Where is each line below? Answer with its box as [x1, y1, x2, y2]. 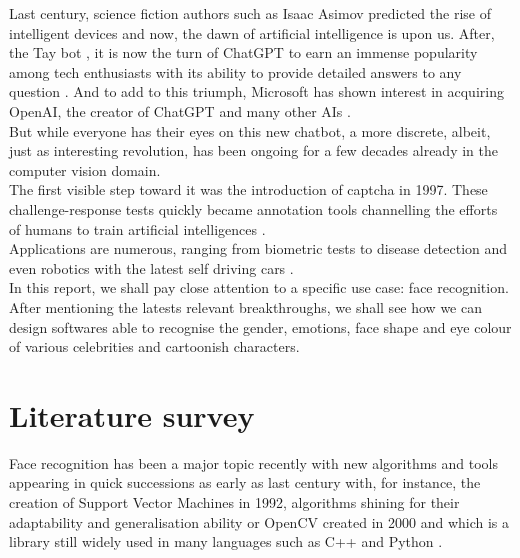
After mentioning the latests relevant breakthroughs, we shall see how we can [9, 296, 482, 317]
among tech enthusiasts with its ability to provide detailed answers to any [9, 61, 462, 82]
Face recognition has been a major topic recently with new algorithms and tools [9, 452, 499, 473]
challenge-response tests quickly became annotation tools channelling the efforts [9, 198, 498, 219]
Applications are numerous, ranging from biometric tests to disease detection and [9, 238, 508, 259]
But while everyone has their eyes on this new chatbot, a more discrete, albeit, [9, 120, 491, 141]
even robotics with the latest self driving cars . [9, 257, 294, 278]
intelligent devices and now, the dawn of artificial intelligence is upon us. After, [9, 22, 495, 43]
